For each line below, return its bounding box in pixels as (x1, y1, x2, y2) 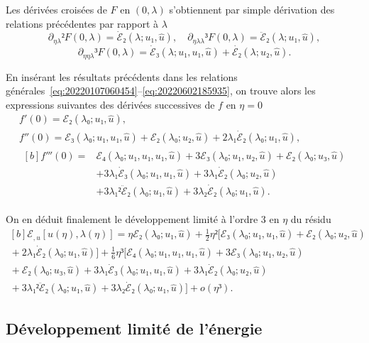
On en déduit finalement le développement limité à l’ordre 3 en (6, 212, 280, 227)
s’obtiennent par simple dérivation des (169, 2, 335, 16)
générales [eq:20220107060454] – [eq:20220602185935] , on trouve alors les (6, 83, 316, 98)
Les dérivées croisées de (6, 2, 107, 16)
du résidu (290, 212, 331, 227)
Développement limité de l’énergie (6, 317, 263, 339)
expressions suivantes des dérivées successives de (6, 97, 215, 111)
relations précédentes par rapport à (6, 16, 159, 31)
